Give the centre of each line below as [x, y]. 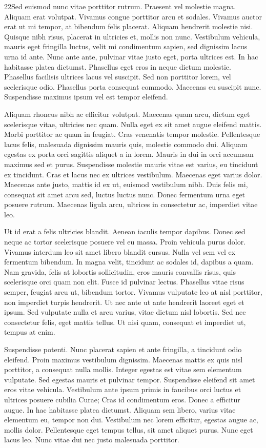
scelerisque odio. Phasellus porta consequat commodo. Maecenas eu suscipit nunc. [133, 86]
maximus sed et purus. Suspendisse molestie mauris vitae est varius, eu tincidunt [131, 164]
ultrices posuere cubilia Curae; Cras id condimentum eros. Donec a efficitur [122, 399]
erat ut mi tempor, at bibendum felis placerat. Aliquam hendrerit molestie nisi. [129, 26]
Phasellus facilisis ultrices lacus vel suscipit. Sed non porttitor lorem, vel [118, 77]
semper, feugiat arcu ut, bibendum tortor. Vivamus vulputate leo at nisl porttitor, [133, 292]
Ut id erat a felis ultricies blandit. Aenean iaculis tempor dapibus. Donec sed [125, 231]
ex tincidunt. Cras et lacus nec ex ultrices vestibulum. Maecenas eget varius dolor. [133, 174]
